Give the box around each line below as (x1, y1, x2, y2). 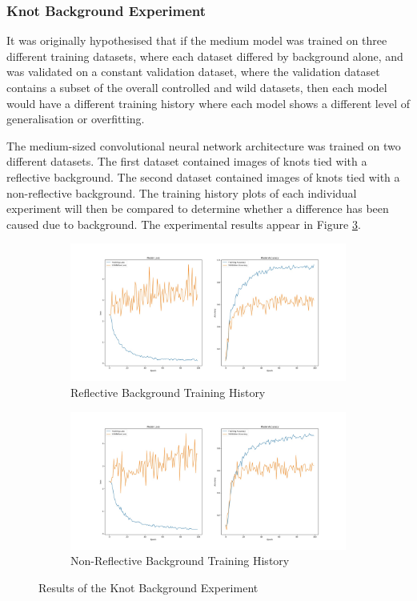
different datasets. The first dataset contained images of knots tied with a (6, 153, 367, 170)
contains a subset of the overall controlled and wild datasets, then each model (6, 79, 387, 95)
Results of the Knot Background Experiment (38, 579, 259, 595)
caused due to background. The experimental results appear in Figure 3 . (6, 215, 361, 232)
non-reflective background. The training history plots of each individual (6, 184, 357, 201)
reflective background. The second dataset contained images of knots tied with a (6, 168, 400, 185)
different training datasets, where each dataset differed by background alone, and (6, 47, 403, 64)
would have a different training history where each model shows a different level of (6, 94, 410, 111)
